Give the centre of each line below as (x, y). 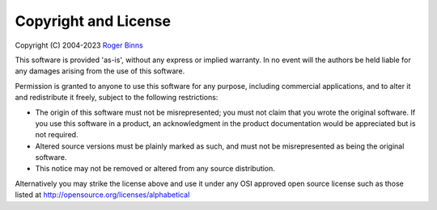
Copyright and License (93, 21)
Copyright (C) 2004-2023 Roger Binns (79, 45)
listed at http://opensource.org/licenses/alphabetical (102, 195)
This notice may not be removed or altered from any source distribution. (155, 169)
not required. (57, 135)
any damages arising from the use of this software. (100, 71)
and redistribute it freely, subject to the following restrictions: (117, 98)
